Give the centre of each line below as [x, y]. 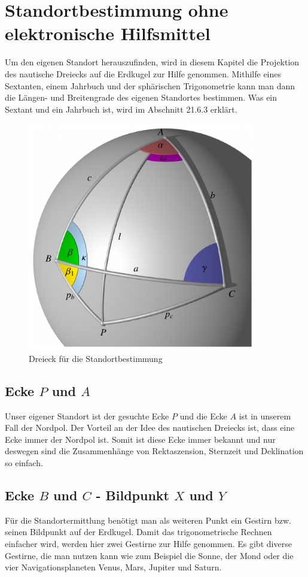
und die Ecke [203, 416]
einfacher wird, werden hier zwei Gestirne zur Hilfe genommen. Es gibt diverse [148, 543]
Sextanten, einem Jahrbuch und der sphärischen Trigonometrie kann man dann [150, 85]
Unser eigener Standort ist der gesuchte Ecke [87, 416]
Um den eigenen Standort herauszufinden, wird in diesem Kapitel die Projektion [152, 62]
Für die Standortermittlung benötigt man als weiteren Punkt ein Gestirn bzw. [148, 520]
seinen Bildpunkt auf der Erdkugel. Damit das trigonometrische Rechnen [138, 532]
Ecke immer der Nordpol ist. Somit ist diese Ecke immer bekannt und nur [140, 439]
